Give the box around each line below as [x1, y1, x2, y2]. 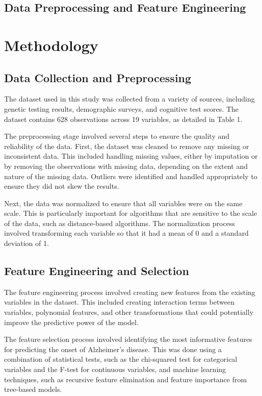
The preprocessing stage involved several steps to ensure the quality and [4, 131, 230, 141]
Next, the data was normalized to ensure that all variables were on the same [4, 197, 243, 208]
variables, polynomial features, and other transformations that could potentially [4, 307, 254, 317]
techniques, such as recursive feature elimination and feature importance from [4, 374, 247, 384]
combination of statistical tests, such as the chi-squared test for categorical [4, 354, 238, 364]
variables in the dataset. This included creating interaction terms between [4, 296, 234, 307]
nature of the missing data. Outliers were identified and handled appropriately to [4, 170, 257, 181]
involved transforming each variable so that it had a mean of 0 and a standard [4, 228, 249, 238]
